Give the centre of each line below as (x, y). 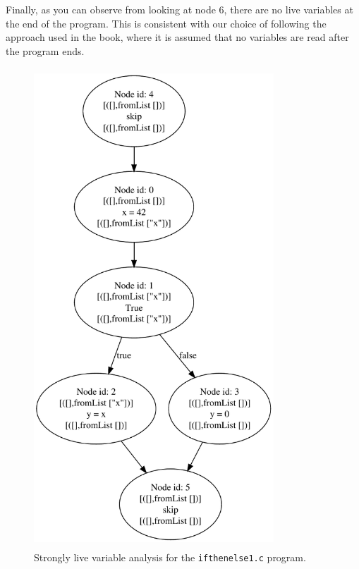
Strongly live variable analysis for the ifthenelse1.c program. (170, 557)
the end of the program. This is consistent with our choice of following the (166, 23)
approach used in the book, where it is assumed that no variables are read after (177, 37)
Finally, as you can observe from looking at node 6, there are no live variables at (179, 9)
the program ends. (45, 50)
